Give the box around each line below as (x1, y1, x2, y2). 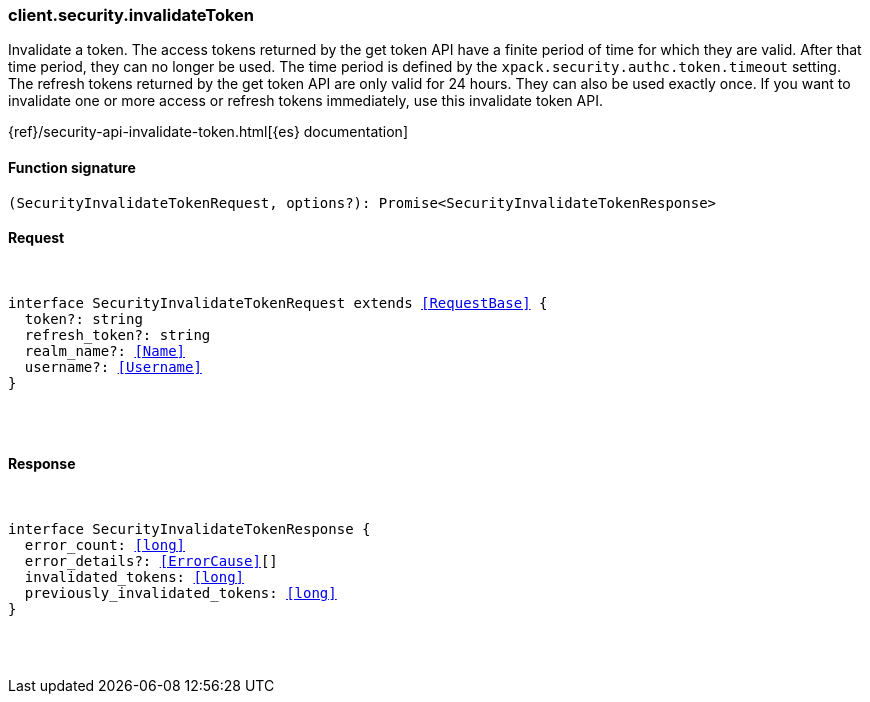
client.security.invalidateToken (8, 5, 254, 25)
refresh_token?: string (24, 326, 211, 343)
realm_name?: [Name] (24, 342, 186, 359)
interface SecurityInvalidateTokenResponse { (8, 521, 371, 538)
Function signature (8, 158, 136, 176)
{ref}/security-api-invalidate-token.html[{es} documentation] (8, 123, 408, 141)
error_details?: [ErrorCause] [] (24, 553, 278, 570)
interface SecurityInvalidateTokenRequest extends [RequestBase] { (8, 294, 548, 311)
